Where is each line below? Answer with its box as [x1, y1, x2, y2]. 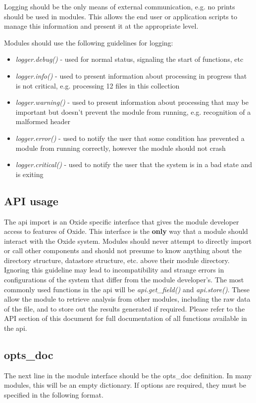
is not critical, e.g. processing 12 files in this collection [15, 80, 180, 90]
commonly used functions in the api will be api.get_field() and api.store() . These [4, 284, 250, 294]
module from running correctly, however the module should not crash [15, 142, 226, 153]
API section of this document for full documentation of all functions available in [4, 313, 247, 323]
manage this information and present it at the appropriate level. [4, 21, 199, 31]
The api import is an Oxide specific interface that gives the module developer [4, 216, 239, 226]
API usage [4, 193, 58, 208]
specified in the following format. [4, 390, 103, 400]
